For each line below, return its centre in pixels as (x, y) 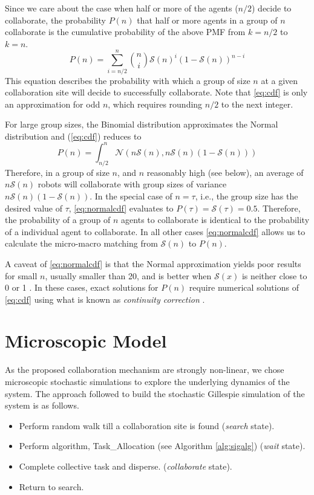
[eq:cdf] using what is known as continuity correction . (105, 299)
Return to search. (51, 486)
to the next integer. (257, 104)
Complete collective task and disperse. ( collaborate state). (126, 466)
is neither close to (274, 275)
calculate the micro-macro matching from (81, 243)
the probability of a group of (58, 220)
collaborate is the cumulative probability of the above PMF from (125, 32)
